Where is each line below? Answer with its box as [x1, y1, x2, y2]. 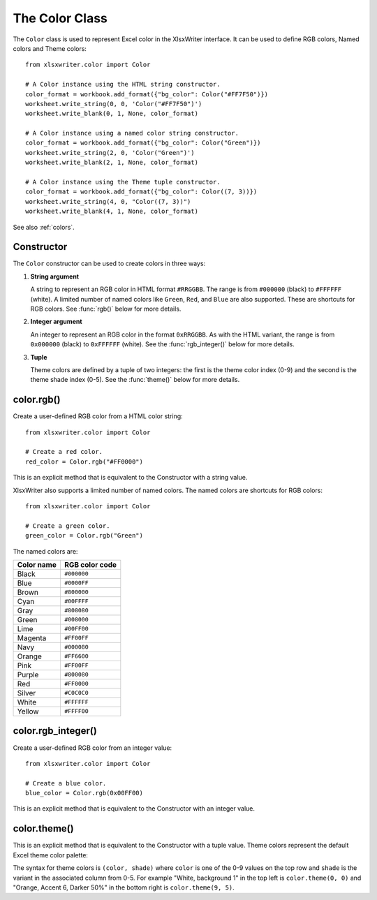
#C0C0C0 [64, 689, 89, 697]
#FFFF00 [64, 707, 89, 715]
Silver [17, 688, 36, 698]
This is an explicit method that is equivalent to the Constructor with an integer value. [13, 804, 255, 813]
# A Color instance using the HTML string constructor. [25, 80, 221, 89]
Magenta [17, 633, 47, 642]
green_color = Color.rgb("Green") [25, 531, 143, 540]
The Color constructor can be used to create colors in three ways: [13, 259, 206, 268]
